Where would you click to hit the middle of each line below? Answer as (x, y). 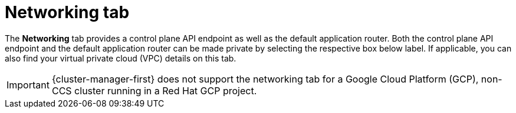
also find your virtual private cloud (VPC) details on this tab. (121, 58)
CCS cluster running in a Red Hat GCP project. (154, 90)
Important (28, 85)
